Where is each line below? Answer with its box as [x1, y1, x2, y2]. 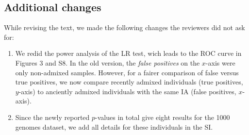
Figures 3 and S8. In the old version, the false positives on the [15, 57, 200, 67]
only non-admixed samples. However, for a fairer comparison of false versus [15, 67, 239, 77]
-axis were [205, 57, 235, 67]
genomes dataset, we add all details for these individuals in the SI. [15, 121, 213, 132]
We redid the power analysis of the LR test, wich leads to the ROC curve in [15, 48, 242, 58]
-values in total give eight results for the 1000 [95, 112, 230, 122]
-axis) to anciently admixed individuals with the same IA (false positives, [18, 86, 236, 96]
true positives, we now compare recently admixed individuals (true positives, [15, 77, 243, 87]
